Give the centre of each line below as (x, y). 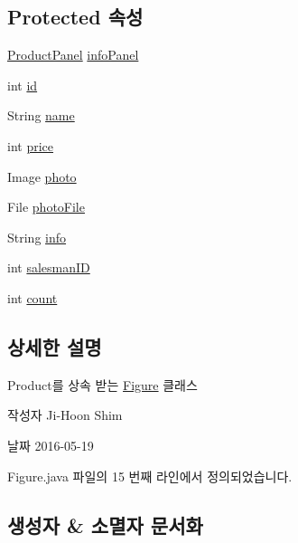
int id (23, 85)
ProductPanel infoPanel (73, 55)
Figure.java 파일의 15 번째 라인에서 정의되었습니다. (150, 476)
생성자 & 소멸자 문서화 (105, 524)
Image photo (42, 176)
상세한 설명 (55, 346)
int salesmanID (49, 267)
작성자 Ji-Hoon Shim (65, 415)
